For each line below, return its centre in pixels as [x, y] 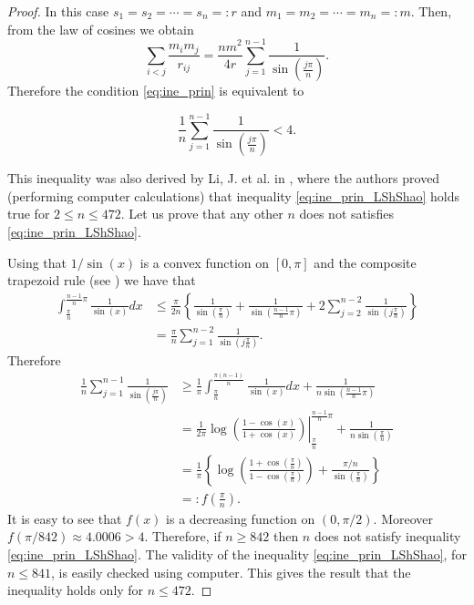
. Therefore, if [183, 536]
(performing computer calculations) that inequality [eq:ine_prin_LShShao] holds [234, 195]
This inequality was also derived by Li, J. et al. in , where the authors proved [224, 178]
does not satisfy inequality [387, 536]
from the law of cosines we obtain [101, 29]
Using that [37, 262]
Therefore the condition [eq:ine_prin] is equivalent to [156, 91]
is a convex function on [205, 262]
